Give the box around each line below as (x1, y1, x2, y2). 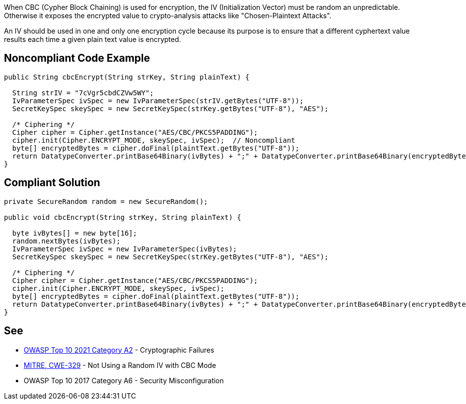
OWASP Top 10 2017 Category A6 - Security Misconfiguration (24, 376, 224, 385)
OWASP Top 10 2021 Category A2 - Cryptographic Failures (24, 345, 214, 354)
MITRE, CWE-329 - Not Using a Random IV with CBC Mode (24, 361, 216, 369)
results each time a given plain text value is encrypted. (4, 35, 181, 43)
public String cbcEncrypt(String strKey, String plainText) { (4, 73, 250, 81)
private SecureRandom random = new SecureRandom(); (4, 197, 208, 205)
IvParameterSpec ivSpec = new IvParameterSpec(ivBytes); (12, 244, 237, 253)
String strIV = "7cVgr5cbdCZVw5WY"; (12, 88, 154, 97)
